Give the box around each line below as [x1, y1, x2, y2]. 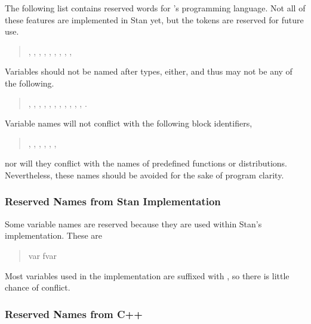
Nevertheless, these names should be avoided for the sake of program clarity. [5, 168, 284, 181]
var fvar [28, 249, 57, 261]
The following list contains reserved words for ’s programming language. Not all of [5, 2, 306, 14]
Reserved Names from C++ [5, 306, 143, 321]
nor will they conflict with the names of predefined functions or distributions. [5, 157, 288, 169]
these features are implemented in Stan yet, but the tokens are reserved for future [5, 13, 304, 26]
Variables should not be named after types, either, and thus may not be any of [5, 65, 292, 78]
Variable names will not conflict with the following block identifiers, [5, 117, 253, 129]
